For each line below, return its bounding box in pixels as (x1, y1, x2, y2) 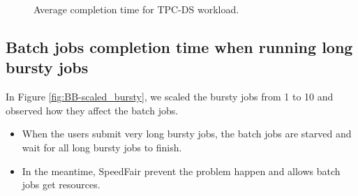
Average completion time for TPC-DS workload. (33, 2, 239, 16)
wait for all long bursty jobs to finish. (22, 140, 182, 154)
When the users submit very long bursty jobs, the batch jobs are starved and (22, 126, 352, 141)
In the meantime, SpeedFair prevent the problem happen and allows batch (22, 163, 341, 178)
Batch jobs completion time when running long (6, 36, 353, 57)
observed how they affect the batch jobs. (6, 103, 179, 117)
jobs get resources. (22, 177, 100, 192)
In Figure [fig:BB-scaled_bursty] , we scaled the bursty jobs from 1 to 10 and (6, 89, 334, 104)
